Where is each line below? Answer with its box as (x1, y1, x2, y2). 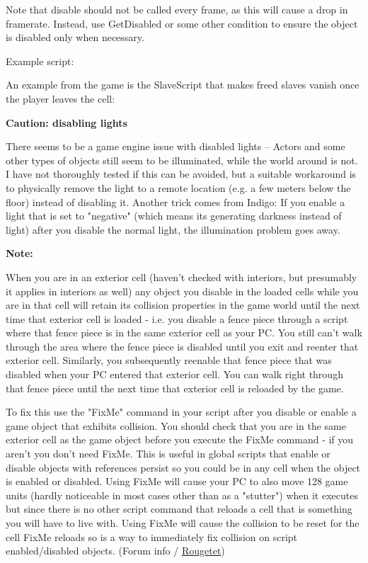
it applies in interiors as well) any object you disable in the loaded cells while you (6, 283, 359, 298)
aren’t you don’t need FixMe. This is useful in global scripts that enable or (6, 446, 330, 461)
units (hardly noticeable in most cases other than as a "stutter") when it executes (6, 487, 358, 502)
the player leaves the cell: (6, 91, 115, 106)
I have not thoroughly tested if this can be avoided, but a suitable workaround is (6, 166, 357, 181)
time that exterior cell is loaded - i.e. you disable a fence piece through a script (6, 311, 348, 326)
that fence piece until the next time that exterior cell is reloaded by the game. (6, 380, 344, 395)
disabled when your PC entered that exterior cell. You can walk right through (6, 367, 343, 382)
